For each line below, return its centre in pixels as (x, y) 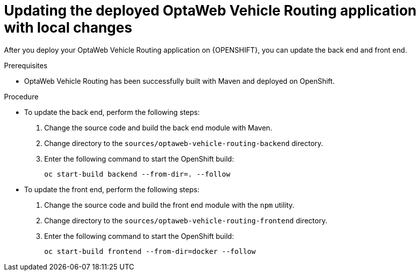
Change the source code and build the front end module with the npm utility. (169, 205)
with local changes (68, 28)
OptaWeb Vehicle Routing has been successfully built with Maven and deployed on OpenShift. (179, 81)
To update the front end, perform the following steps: (112, 189)
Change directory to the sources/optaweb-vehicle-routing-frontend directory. (186, 220)
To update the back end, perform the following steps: (112, 112)
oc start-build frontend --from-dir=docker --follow (150, 251)
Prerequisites (26, 65)
